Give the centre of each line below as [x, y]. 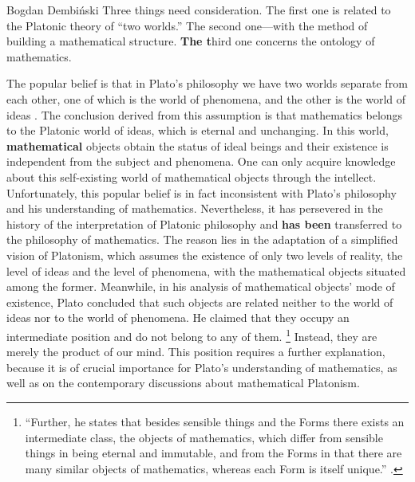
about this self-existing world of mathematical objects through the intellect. [192, 176]
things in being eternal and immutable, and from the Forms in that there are [213, 453]
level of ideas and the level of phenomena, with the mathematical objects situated [206, 270]
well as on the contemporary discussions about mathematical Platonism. [183, 383]
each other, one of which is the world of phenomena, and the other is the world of [206, 98]
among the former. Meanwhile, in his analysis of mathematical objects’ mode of [201, 286]
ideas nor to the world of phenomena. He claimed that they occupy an [178, 317]
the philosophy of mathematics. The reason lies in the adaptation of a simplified [202, 239]
